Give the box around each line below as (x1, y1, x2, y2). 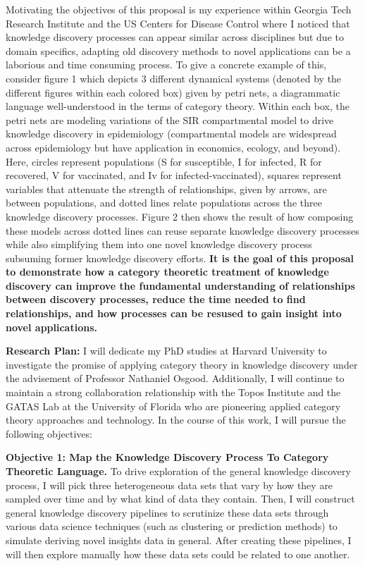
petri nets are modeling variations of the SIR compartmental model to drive (6, 112, 334, 127)
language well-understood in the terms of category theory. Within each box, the (6, 99, 349, 113)
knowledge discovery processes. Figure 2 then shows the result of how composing (6, 209, 354, 223)
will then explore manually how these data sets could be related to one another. (6, 546, 350, 561)
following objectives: (6, 426, 92, 441)
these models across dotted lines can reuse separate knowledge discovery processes (6, 223, 359, 238)
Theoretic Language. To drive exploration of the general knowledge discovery (6, 464, 351, 478)
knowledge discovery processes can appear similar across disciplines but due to (6, 30, 344, 44)
